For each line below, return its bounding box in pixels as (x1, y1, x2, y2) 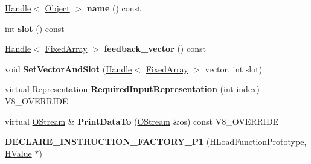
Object (45, 2, 70, 14)
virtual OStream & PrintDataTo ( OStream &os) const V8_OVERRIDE (5, 115, 279, 127)
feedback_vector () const (104, 42, 206, 55)
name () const (86, 2, 141, 14)
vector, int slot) (205, 62, 263, 75)
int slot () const (5, 22, 65, 34)
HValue (5, 147, 32, 159)
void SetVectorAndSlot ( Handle (5, 62, 132, 75)
